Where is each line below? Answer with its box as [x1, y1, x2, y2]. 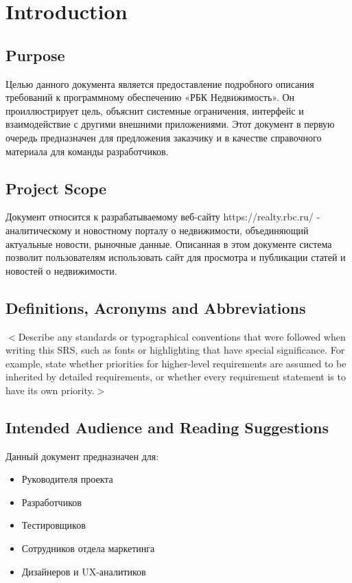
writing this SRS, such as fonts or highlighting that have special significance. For [5, 343, 345, 357]
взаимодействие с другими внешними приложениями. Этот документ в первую [5, 117, 335, 131]
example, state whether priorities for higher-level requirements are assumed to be [5, 356, 347, 370]
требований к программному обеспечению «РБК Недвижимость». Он [5, 90, 295, 104]
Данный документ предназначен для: [5, 448, 159, 463]
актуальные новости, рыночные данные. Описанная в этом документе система [5, 236, 332, 251]
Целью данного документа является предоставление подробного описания [5, 76, 314, 91]
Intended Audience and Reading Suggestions [5, 416, 329, 437]
